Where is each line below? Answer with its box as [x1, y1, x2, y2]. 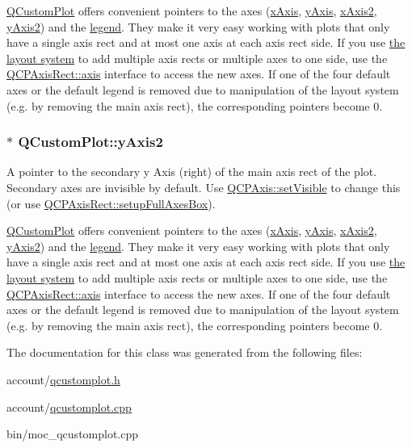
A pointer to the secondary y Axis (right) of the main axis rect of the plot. [6, 163, 377, 180]
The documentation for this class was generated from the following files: [6, 344, 363, 361]
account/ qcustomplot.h [6, 371, 120, 387]
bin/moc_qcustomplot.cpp [6, 425, 139, 442]
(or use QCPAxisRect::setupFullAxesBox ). [6, 195, 216, 211]
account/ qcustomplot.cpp [6, 398, 132, 415]
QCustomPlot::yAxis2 [18, 132, 163, 152]
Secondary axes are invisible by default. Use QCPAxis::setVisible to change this [6, 178, 401, 195]
